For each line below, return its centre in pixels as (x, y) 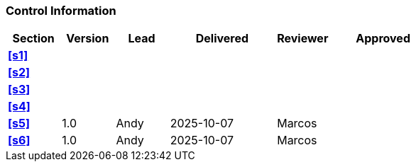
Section (33, 39)
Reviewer (303, 39)
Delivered (222, 39)
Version (88, 39)
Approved (383, 39)
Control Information (61, 11)
